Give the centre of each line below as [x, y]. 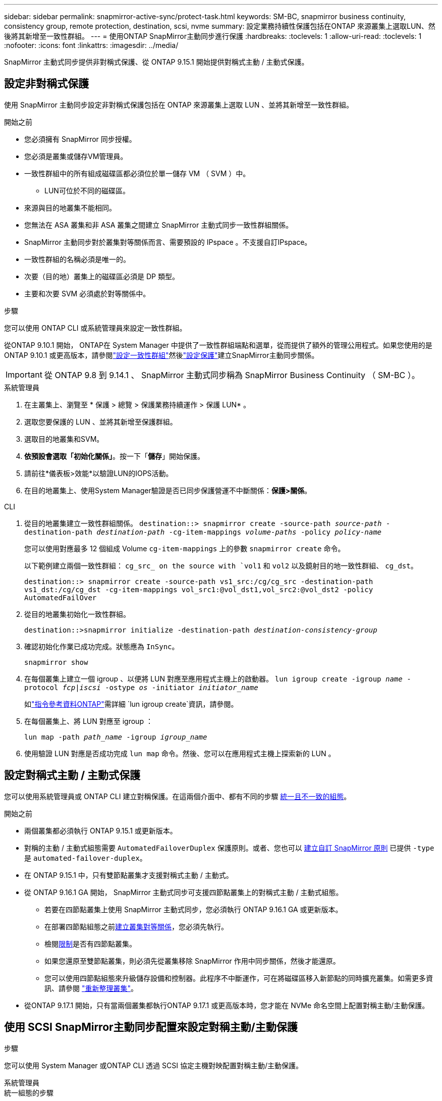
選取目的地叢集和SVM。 [64, 439]
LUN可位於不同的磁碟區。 [87, 190]
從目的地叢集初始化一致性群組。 [77, 614]
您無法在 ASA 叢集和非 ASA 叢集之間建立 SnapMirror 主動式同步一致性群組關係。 [159, 225]
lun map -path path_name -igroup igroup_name [116, 737]
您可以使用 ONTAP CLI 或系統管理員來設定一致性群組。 [95, 328]
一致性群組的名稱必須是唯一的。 [77, 259]
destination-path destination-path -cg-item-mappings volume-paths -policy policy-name [203, 532]
